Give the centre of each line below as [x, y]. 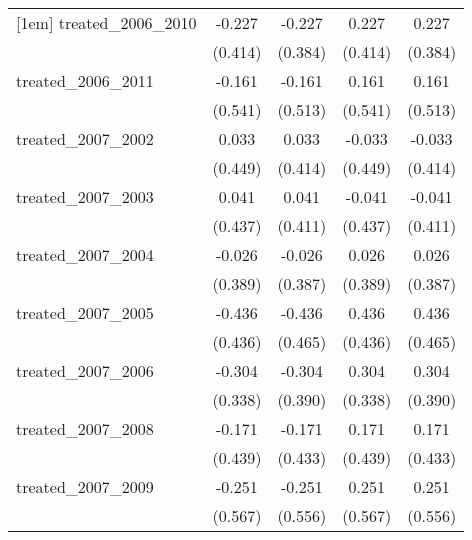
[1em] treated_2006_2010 [106, 22]
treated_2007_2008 [85, 428]
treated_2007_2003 [85, 196]
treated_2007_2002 [85, 138]
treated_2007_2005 [85, 312]
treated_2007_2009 [85, 486]
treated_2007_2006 [85, 370]
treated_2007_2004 [85, 254]
